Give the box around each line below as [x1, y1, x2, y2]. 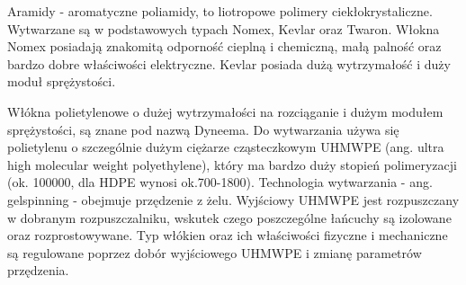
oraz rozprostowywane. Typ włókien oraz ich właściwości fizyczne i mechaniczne [7, 226, 448, 245]
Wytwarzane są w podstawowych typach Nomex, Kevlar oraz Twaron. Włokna [7, 19, 440, 38]
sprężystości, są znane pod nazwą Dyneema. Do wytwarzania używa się [7, 120, 399, 138]
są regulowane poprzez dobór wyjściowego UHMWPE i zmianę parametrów [7, 243, 422, 262]
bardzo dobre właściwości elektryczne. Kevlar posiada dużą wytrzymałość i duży [7, 54, 451, 73]
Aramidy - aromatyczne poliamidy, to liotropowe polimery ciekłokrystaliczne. [7, 2, 433, 20]
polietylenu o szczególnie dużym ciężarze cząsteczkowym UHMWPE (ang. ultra [7, 138, 444, 156]
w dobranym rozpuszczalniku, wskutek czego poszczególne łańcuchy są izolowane [7, 208, 452, 227]
